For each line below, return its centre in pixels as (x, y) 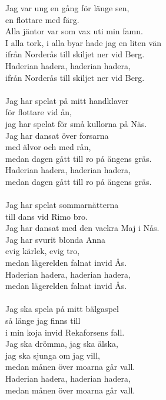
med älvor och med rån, (48, 147)
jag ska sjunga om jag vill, (53, 355)
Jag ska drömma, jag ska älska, (62, 344)
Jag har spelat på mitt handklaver (67, 100)
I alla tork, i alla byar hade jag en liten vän (83, 42)
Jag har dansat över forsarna (57, 135)
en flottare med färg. (42, 19)
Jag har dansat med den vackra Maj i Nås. (82, 228)
